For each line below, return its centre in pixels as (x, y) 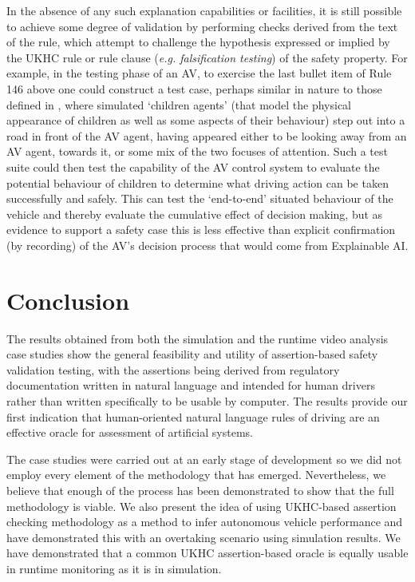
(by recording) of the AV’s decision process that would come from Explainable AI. (207, 245)
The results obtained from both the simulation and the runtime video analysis (198, 338)
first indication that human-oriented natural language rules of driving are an (193, 416)
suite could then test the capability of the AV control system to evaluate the (193, 166)
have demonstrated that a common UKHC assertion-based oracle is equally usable (207, 553)
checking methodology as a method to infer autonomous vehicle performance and (205, 522)
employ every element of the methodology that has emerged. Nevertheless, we (196, 475)
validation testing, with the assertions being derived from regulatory (173, 369)
